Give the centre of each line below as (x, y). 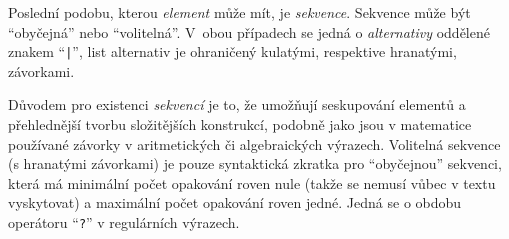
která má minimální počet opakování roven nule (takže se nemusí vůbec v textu (252, 182)
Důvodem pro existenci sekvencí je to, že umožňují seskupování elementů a (237, 104)
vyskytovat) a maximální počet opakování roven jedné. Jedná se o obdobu (235, 202)
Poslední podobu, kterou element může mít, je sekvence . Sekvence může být (239, 12)
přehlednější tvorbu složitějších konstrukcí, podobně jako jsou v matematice (240, 124)
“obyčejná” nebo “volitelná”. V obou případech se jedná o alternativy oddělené (249, 31)
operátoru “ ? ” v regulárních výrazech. (124, 222)
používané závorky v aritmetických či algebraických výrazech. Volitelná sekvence (254, 143)
